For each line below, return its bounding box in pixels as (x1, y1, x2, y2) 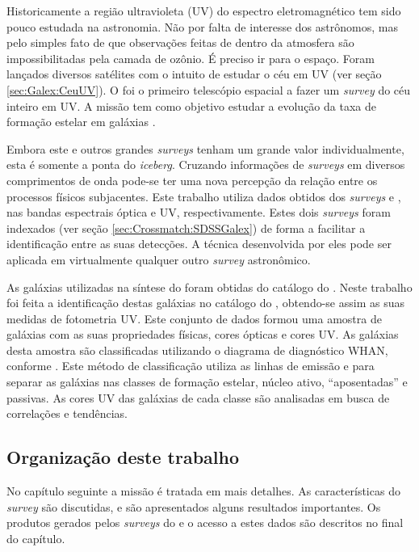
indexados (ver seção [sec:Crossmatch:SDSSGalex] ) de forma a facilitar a (6, 219, 366, 236)
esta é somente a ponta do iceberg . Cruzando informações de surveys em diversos (6, 156, 405, 173)
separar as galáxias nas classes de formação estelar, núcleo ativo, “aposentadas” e (6, 373, 408, 390)
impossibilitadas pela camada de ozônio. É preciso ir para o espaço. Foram (6, 49, 375, 66)
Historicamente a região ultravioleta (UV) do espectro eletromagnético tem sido (6, 2, 401, 19)
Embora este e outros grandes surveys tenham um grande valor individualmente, (6, 140, 404, 157)
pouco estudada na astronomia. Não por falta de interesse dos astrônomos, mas (6, 18, 398, 35)
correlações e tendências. (6, 405, 128, 422)
